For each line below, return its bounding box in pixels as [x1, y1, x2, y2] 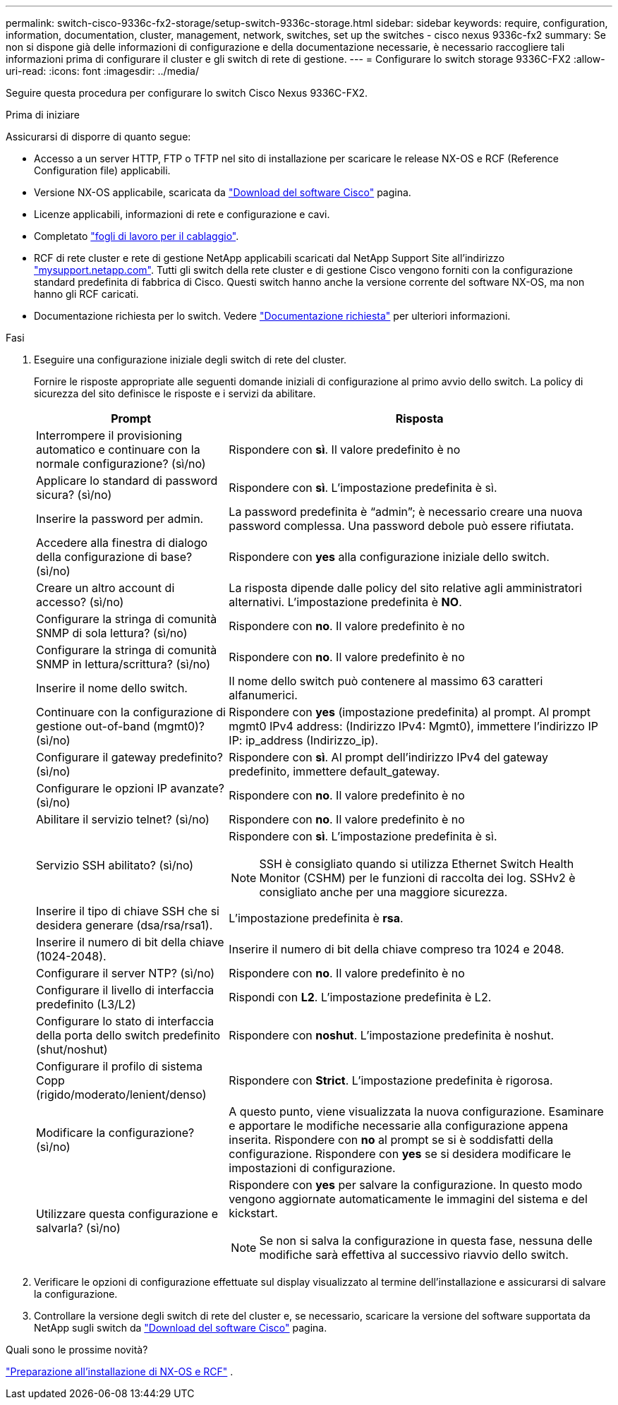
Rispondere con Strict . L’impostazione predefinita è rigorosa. [229, 1073, 553, 1087]
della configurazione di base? [36, 550, 193, 564]
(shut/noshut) [36, 1042, 108, 1056]
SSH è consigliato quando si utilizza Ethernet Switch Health [259, 857, 574, 871]
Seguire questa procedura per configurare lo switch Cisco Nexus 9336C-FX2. [6, 87, 368, 99]
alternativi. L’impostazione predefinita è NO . [229, 595, 462, 609]
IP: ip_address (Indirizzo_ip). [229, 733, 379, 747]
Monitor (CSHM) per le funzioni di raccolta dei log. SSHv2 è [259, 871, 576, 885]
